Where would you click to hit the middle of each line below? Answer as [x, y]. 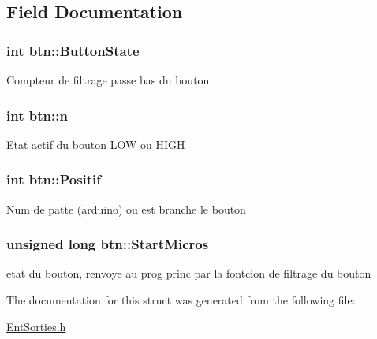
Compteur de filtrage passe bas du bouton [108, 80]
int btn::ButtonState [73, 50]
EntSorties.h [36, 326]
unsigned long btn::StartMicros [108, 244]
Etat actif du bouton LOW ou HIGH [96, 144]
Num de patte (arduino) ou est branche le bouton [126, 209]
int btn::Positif [54, 179]
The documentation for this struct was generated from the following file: [181, 300]
